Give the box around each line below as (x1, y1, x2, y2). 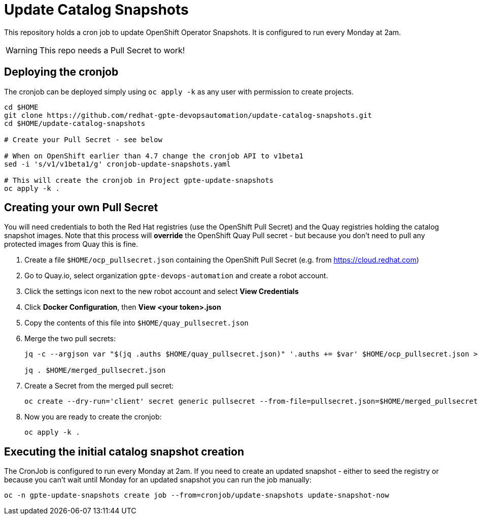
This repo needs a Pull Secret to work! (39, 45, 185, 55)
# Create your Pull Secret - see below (4, 135, 162, 144)
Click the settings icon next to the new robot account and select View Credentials (24, 287, 299, 296)
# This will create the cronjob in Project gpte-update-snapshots (4, 176, 274, 184)
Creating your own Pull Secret (4, 201, 158, 214)
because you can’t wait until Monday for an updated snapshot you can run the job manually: (4, 475, 312, 484)
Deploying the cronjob (4, 66, 119, 79)
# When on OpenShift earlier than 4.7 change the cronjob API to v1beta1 (4, 151, 304, 160)
